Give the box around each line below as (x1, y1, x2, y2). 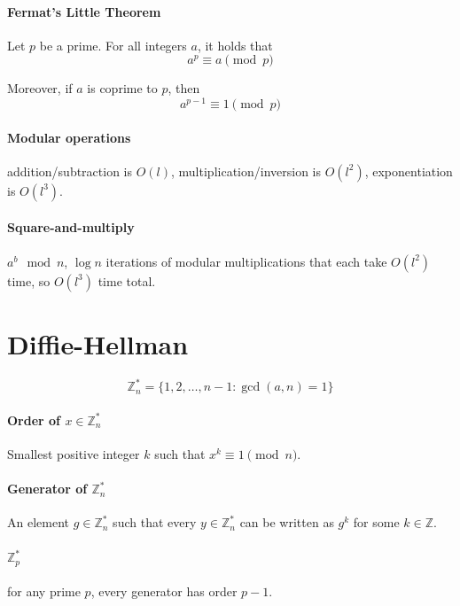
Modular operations (7, 128, 131, 146)
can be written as (239, 513, 334, 532)
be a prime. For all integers (39, 35, 187, 54)
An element (7, 513, 69, 532)
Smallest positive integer (7, 445, 140, 463)
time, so (7, 271, 51, 290)
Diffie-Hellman (7, 325, 189, 361)
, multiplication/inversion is (171, 161, 322, 180)
